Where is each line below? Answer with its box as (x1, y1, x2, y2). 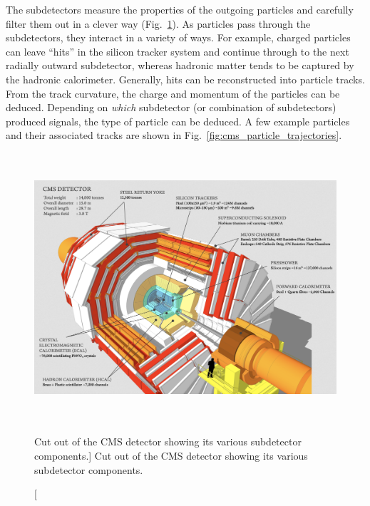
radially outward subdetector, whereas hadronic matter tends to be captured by (6, 58, 354, 73)
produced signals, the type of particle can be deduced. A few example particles (6, 113, 350, 128)
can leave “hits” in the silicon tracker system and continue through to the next (6, 43, 349, 58)
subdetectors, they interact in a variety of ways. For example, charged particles (6, 30, 351, 45)
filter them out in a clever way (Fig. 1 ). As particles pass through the (6, 16, 311, 31)
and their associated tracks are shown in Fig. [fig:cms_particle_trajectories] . (6, 128, 342, 143)
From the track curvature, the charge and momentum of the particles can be (6, 86, 340, 100)
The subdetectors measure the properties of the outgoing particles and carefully (6, 2, 354, 16)
